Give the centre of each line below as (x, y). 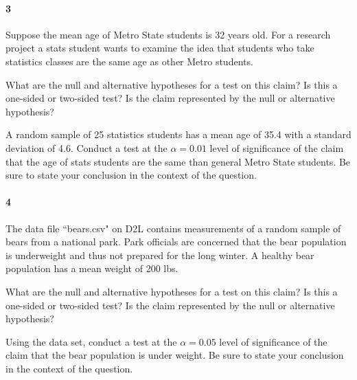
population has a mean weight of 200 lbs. (92, 268)
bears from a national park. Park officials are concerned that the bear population (176, 242)
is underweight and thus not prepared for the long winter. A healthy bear (160, 255)
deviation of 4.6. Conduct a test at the (87, 147)
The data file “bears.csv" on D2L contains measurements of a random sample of (173, 228)
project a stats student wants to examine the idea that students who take (160, 48)
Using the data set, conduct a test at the (91, 341)
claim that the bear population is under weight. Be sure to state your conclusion (175, 355)
